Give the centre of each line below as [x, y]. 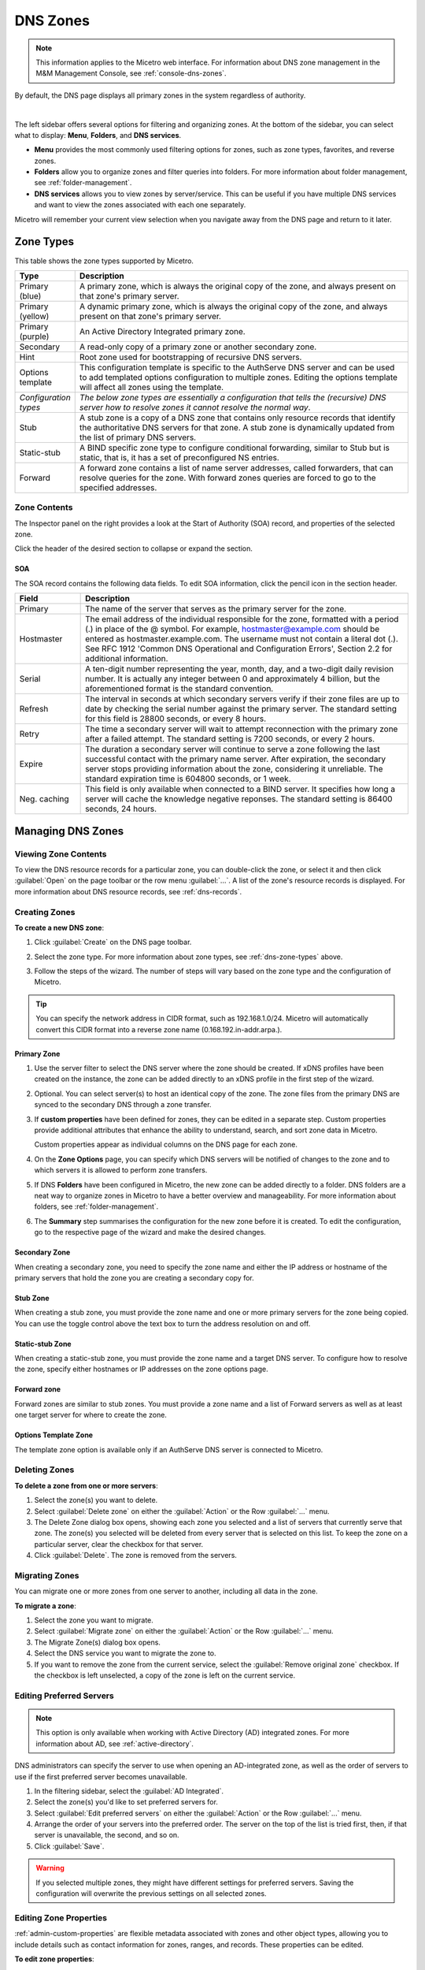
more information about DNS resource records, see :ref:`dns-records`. [128, 891]
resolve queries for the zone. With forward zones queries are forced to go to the [227, 478]
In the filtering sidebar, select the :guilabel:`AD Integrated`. [129, 1791]
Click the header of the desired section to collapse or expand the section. [134, 548]
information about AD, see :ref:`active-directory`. [115, 1743]
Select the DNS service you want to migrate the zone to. [125, 1653]
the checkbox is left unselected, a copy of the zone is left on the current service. [164, 1675]
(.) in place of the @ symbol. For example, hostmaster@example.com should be [233, 629]
